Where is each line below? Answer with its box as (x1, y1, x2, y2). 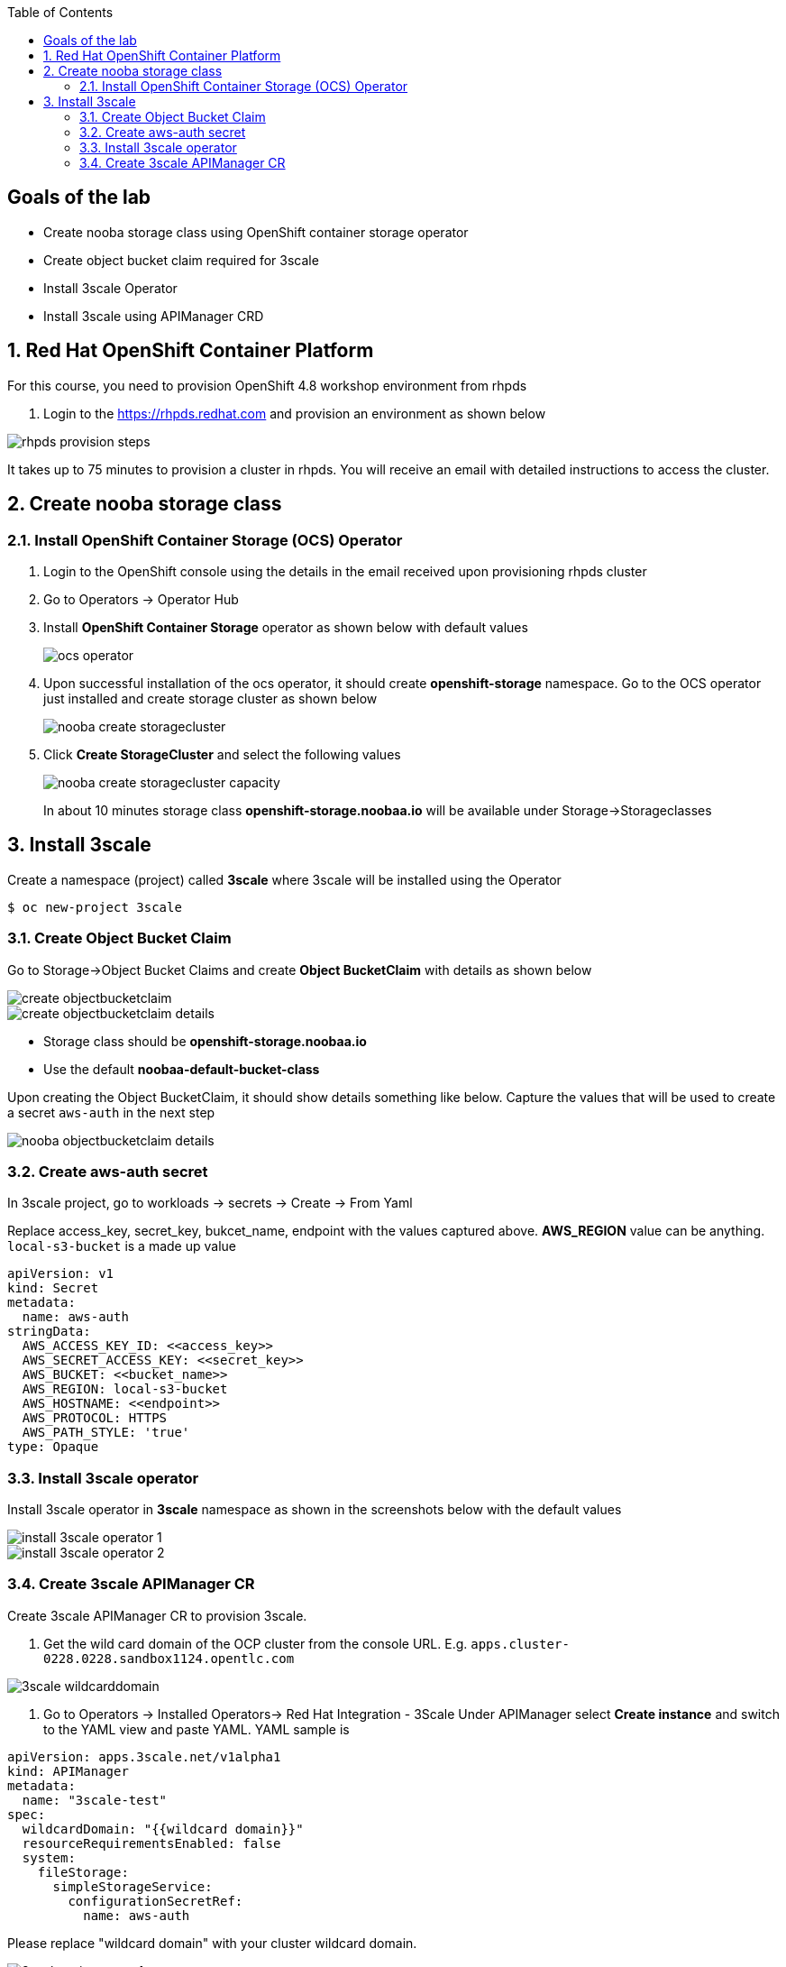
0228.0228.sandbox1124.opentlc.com (43, 1650, 295, 1666)
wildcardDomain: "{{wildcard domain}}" (22, 1821, 304, 1836)
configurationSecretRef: (68, 1893, 243, 1908)
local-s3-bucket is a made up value (7, 1238, 236, 1255)
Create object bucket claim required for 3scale (43, 252, 319, 268)
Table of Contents (7, 5, 114, 20)
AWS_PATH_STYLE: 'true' (22, 1425, 190, 1440)
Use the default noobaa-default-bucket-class (43, 1061, 320, 1077)
